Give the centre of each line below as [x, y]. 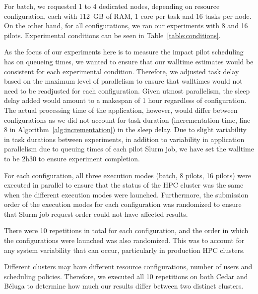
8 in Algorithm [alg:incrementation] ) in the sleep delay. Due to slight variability [125, 129]
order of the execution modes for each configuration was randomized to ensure [123, 204]
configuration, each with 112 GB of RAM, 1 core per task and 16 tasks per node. [128, 16]
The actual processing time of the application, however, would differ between [121, 110]
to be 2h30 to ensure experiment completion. [72, 158]
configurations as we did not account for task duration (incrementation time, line [127, 120]
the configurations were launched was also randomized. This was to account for [124, 240]
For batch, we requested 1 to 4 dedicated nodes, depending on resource [112, 6]
